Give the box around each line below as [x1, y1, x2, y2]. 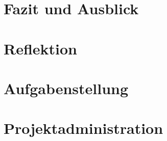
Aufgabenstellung [4, 77, 129, 98]
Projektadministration [4, 118, 163, 138]
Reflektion [4, 38, 78, 59]
